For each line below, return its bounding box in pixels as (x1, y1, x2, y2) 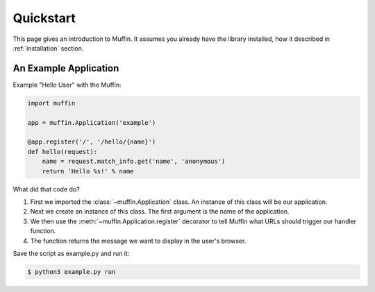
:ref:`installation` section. (12, 44, 84, 52)
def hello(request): (27, 148, 97, 155)
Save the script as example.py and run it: (12, 249, 130, 257)
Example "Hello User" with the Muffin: (12, 80, 122, 89)
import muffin (27, 99, 76, 107)
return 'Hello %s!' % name (42, 167, 135, 175)
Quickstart (12, 10, 76, 26)
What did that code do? (12, 184, 80, 194)
